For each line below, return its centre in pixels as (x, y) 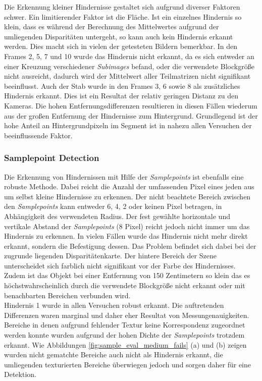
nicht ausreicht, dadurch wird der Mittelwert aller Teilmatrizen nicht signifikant (127, 76)
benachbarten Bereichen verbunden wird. (67, 295)
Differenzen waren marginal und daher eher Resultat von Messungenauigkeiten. (127, 315)
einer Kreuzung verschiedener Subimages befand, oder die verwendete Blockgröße (129, 66)
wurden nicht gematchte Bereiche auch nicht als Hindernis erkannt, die (114, 355)
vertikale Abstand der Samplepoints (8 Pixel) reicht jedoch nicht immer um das (127, 226)
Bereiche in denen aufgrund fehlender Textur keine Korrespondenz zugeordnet (125, 325)
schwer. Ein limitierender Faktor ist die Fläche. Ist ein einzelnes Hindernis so (123, 16)
